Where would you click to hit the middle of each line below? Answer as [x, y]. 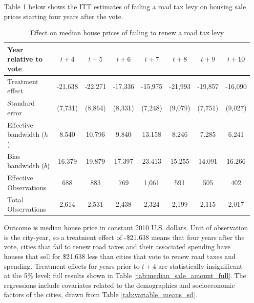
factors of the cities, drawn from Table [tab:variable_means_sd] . [101, 294]
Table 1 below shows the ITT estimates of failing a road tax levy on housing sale [125, 6]
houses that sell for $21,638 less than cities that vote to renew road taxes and [120, 256]
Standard [21, 103]
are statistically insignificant [201, 266]
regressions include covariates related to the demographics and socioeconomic [119, 285]
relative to [25, 59]
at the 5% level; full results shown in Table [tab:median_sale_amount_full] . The [125, 275]
